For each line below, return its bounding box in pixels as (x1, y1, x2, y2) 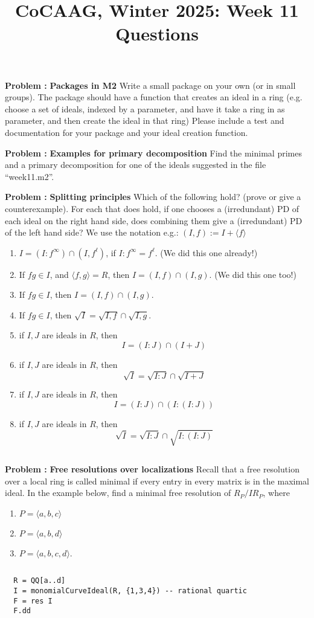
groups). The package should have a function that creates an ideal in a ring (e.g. (5, 91, 303, 103)
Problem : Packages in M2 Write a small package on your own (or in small (5, 79, 296, 91)
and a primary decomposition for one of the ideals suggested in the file (5, 158, 266, 171)
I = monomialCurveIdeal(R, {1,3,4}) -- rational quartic (13, 586, 247, 595)
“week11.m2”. (5, 170, 54, 182)
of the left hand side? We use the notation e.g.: (5, 226, 179, 239)
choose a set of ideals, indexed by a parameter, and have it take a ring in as (5, 102, 285, 115)
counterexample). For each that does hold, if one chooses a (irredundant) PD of (5, 202, 300, 214)
